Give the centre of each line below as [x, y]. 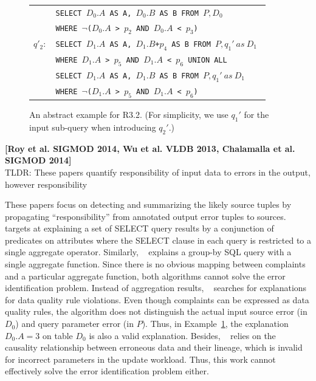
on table [58, 335]
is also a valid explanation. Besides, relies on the [182, 335]
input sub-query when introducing [93, 127]
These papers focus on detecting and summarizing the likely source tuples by [148, 204]
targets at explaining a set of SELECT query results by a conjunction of [139, 228]
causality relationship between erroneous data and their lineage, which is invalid [154, 347]
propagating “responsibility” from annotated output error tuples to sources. [146, 216]
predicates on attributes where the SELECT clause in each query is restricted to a [158, 240]
